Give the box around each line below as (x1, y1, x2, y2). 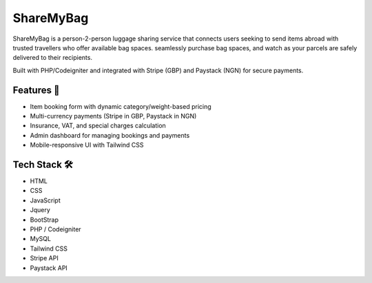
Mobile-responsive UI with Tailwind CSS (30, 141, 144, 149)
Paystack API (30, 264, 68, 272)
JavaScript (30, 196, 61, 205)
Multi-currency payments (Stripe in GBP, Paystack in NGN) (30, 112, 197, 120)
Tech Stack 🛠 (12, 159, 74, 170)
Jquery (30, 206, 51, 214)
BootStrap (30, 216, 59, 224)
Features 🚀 (12, 84, 60, 96)
